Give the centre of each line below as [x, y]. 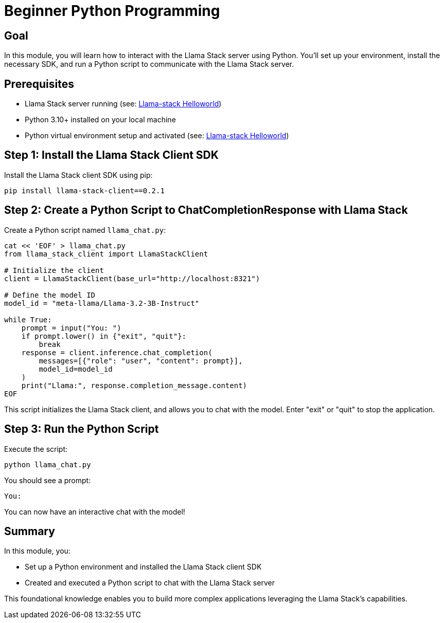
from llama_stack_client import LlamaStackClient [106, 254]
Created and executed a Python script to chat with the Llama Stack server [150, 583]
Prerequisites [39, 84]
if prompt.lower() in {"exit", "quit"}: [104, 336]
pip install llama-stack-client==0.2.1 [84, 190]
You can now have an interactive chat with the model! [95, 511]
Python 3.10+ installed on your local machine [100, 120]
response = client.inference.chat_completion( [117, 352]
